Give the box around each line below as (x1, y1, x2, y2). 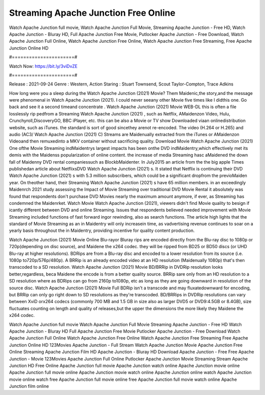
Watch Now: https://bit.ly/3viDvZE (9, 63, 78, 69)
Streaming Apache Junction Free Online (9, 7, 176, 18)
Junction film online (9, 383, 49, 389)
